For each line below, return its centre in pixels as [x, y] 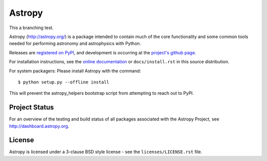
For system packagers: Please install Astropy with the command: [75, 71]
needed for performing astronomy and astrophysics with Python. [75, 43]
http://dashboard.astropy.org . [39, 126]
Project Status [32, 107]
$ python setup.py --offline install [64, 82]
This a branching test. [31, 28]
